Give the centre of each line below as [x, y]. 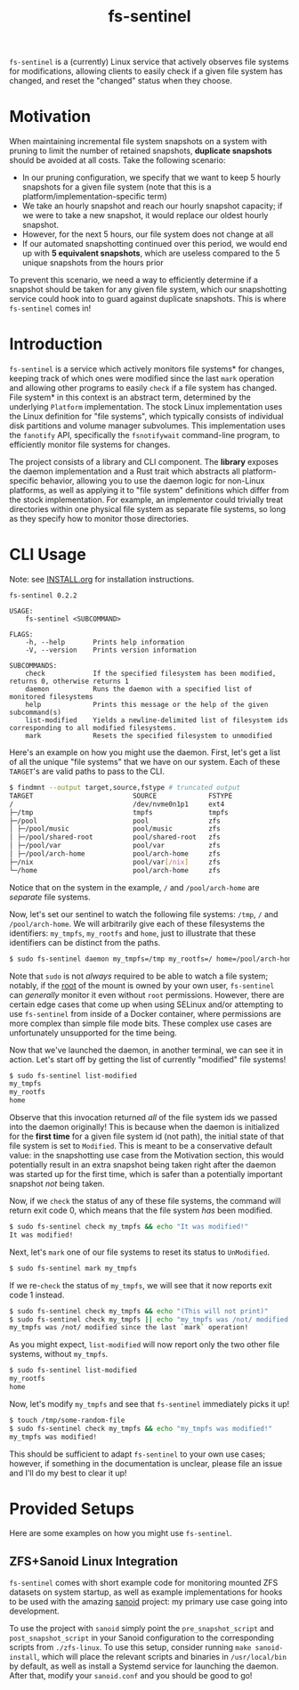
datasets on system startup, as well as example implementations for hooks [146, 1592]
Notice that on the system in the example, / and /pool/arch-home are [134, 887]
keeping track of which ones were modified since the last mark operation [141, 378]
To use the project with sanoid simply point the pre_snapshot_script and [141, 1629]
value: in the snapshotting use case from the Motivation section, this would [147, 1155]
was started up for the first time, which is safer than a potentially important [146, 1174]
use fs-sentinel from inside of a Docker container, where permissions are [145, 1013]
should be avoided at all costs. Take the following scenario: [117, 160]
